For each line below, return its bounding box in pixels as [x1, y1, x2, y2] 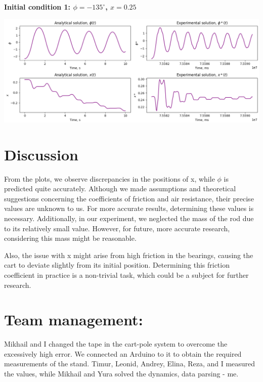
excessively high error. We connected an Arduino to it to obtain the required [4, 348, 242, 359]
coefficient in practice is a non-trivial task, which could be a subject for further [4, 269, 249, 280]
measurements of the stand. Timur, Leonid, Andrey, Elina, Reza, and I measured [4, 358, 255, 369]
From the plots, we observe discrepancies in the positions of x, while [4, 173, 215, 184]
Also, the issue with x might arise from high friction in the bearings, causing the [4, 249, 253, 260]
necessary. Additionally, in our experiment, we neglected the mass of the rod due [4, 213, 254, 223]
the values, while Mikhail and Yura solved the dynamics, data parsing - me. [4, 368, 239, 378]
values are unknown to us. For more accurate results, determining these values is [4, 203, 254, 214]
